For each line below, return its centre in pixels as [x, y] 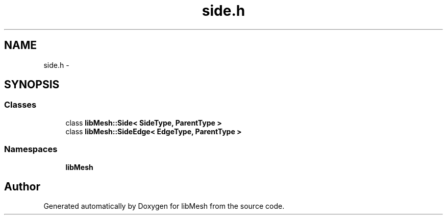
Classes [20, 105]
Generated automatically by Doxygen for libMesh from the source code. [164, 206]
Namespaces [31, 149]
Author [22, 186]
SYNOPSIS [32, 85]
